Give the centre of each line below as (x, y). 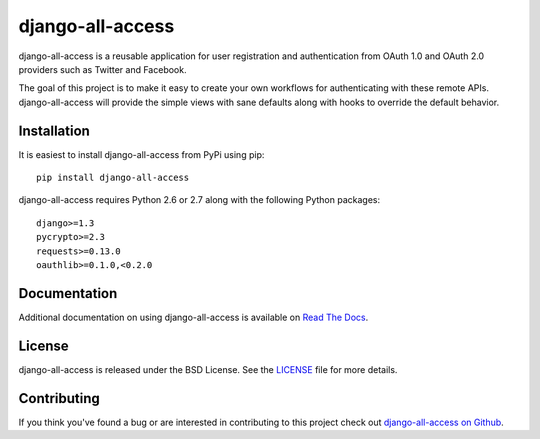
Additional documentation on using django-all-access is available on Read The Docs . (193, 317)
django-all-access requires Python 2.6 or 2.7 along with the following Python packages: (199, 200)
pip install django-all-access (113, 178)
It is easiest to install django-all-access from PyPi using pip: (141, 154)
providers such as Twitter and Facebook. (102, 69)
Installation (54, 130)
